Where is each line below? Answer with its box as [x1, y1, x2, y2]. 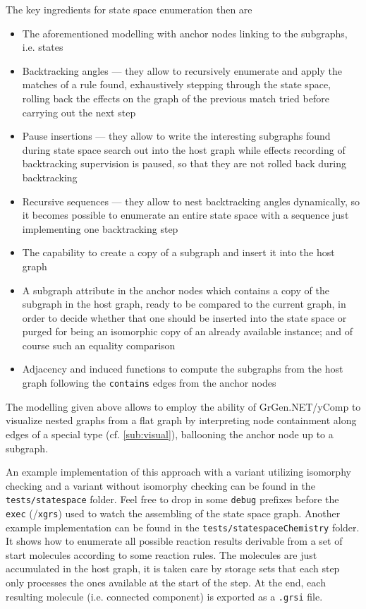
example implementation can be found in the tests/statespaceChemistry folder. [6, 519, 360, 534]
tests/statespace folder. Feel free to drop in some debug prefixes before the [6, 492, 339, 507]
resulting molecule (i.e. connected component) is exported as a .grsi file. [6, 589, 323, 603]
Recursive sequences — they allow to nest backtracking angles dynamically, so [22, 193, 360, 208]
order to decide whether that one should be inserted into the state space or [22, 310, 347, 325]
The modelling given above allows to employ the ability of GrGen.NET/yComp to [6, 399, 361, 414]
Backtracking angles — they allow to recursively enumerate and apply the [22, 63, 342, 78]
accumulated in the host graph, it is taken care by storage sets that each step [6, 561, 340, 576]
